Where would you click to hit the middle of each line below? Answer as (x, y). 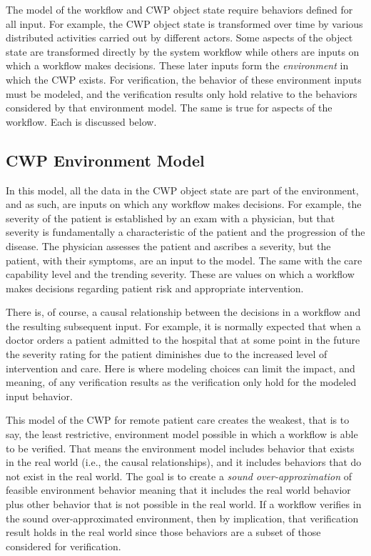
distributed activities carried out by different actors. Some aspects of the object (179, 38)
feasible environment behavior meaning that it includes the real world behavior (178, 490)
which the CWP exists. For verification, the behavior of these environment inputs (184, 79)
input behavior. (39, 396)
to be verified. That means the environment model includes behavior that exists (180, 448)
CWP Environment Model (105, 160)
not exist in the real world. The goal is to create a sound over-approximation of (179, 476)
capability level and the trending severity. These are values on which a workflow (180, 274)
